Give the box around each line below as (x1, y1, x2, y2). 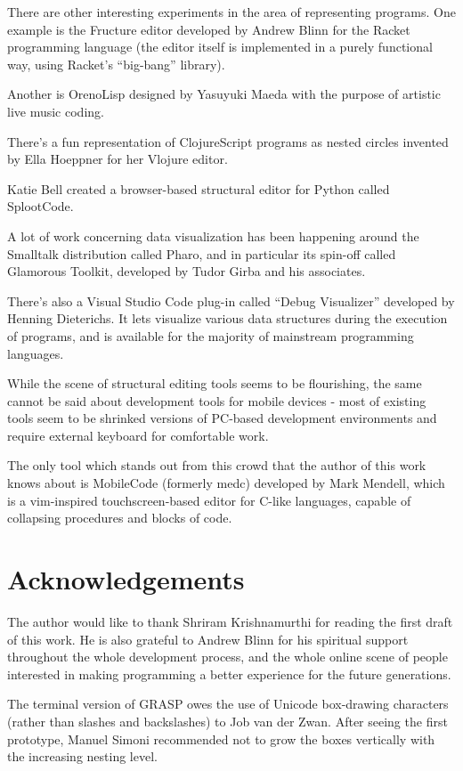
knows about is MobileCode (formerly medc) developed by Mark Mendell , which (7, 474, 445, 492)
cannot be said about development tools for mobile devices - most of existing (7, 391, 426, 410)
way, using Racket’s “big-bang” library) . (7, 54, 225, 73)
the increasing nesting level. (7, 747, 158, 766)
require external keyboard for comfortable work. (7, 426, 269, 444)
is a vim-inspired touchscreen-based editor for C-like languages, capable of (7, 491, 411, 509)
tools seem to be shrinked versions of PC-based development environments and (7, 409, 437, 427)
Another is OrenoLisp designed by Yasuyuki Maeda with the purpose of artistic (7, 85, 441, 103)
